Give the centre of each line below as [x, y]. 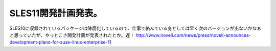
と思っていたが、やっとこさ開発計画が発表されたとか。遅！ [72, 35]
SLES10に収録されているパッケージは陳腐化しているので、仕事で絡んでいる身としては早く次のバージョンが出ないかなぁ [135, 28]
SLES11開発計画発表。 [56, 13]
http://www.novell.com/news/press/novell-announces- [193, 35]
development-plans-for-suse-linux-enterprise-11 [61, 42]
